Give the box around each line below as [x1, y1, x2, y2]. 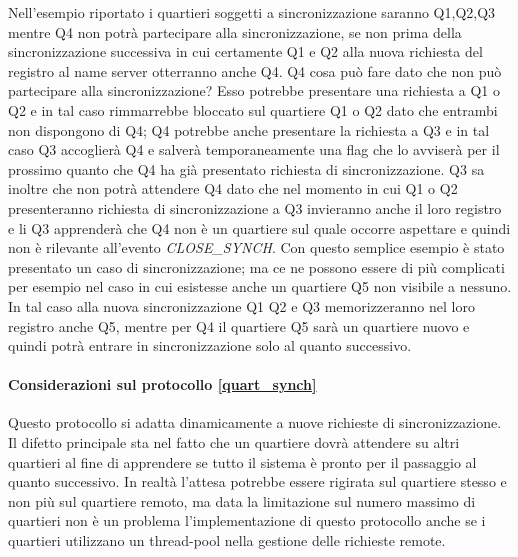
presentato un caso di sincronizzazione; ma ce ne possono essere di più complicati [8, 256, 505, 277]
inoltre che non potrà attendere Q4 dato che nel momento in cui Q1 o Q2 [8, 178, 458, 199]
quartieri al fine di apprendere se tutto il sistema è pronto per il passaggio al [8, 451, 477, 472]
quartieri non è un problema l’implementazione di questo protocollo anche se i [8, 510, 486, 531]
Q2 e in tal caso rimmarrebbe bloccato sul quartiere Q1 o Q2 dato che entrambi [8, 99, 498, 120]
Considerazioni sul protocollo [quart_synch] [8, 374, 317, 395]
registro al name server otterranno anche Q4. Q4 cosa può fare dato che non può [8, 60, 502, 81]
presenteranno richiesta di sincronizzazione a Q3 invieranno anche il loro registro [8, 197, 502, 218]
